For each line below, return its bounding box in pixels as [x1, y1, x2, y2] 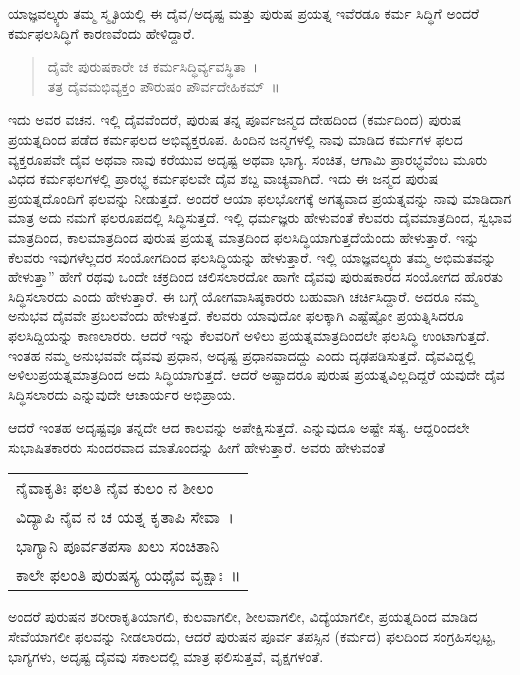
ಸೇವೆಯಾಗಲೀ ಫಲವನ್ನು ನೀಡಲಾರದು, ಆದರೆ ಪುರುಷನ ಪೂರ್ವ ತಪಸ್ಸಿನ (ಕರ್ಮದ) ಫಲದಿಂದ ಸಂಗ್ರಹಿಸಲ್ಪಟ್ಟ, [8, 626, 496, 647]
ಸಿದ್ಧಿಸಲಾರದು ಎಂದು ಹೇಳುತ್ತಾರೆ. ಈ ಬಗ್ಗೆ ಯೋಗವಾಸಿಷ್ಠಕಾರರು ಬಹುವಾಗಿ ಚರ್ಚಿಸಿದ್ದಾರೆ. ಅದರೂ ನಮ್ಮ [8, 285, 478, 306]
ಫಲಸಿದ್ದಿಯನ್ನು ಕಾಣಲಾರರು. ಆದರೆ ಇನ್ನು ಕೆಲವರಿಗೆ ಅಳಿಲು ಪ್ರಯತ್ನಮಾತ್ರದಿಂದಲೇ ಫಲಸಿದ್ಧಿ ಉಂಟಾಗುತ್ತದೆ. [8, 324, 490, 345]
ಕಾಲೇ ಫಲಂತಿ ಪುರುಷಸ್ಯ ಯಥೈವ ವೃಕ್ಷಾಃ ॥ [16, 563, 241, 587]
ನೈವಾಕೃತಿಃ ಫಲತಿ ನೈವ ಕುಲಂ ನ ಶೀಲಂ [16, 476, 214, 500]
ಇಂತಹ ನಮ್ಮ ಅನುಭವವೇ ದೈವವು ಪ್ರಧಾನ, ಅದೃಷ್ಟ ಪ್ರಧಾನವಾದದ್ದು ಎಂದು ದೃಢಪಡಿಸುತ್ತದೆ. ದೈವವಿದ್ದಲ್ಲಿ [8, 344, 476, 365]
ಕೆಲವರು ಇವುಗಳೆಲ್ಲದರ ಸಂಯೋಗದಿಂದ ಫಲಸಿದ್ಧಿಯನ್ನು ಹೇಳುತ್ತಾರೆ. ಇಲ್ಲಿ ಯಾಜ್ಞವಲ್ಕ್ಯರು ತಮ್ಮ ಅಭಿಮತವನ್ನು [8, 246, 497, 267]
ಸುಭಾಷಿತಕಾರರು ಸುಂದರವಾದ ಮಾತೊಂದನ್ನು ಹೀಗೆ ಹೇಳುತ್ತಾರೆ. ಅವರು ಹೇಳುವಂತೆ [8, 436, 385, 457]
